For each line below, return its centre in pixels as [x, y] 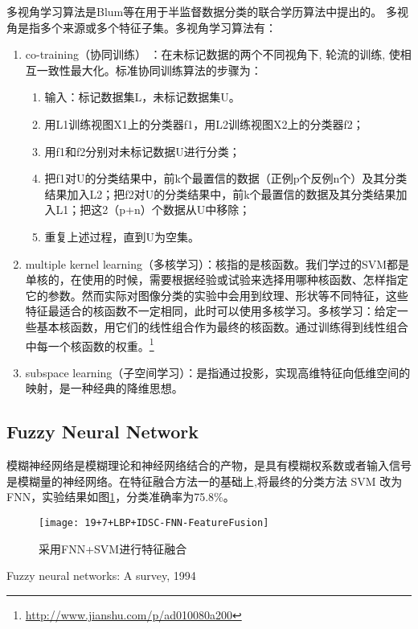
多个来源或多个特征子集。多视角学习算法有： [158, 27]
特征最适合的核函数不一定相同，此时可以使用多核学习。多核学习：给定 [211, 311]
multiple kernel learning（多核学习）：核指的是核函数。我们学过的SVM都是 [217, 263]
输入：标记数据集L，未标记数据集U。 [142, 97]
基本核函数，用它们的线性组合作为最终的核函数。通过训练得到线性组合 [222, 326]
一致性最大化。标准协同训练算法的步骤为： [149, 70]
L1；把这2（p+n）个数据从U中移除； [153, 210]
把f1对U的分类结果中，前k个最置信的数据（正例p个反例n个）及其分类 [226, 178]
